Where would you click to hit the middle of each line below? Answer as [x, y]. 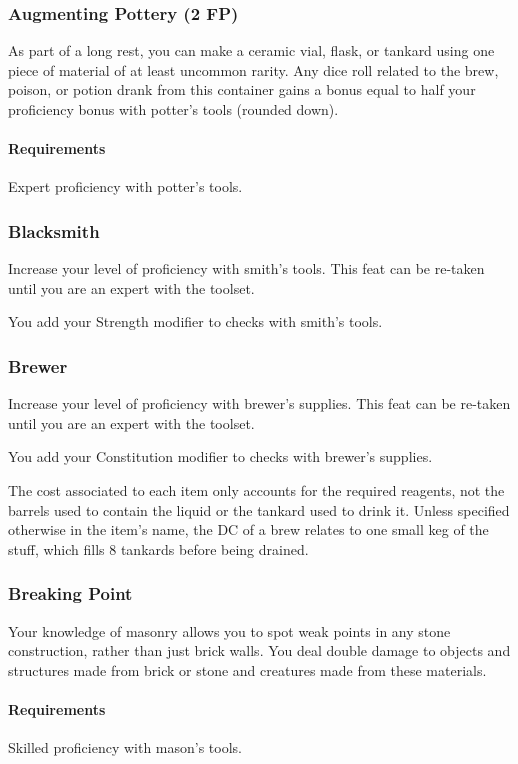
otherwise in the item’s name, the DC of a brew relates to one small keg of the [248, 529]
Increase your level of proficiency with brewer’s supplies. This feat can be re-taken [259, 403]
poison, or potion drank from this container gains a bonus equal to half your [242, 89]
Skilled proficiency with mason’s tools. [125, 747]
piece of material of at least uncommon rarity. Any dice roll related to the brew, [253, 69]
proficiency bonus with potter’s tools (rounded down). [173, 109]
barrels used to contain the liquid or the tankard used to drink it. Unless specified [259, 509]
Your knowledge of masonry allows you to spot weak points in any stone [229, 630]
